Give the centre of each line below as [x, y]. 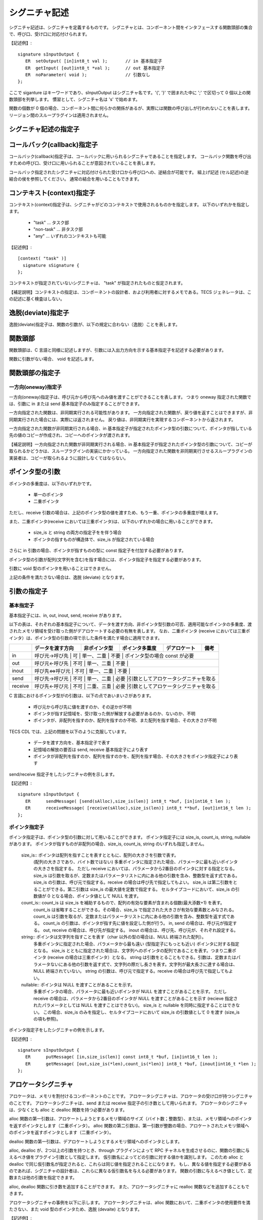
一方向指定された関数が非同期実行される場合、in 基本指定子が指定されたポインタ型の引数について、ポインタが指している [131, 428]
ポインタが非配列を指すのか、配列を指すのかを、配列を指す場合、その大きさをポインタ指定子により [133, 756]
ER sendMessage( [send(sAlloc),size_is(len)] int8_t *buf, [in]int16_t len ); [128, 801]
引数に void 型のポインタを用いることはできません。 [61, 569]
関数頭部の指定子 [35, 373]
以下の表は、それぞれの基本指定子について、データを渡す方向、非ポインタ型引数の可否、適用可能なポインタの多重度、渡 [130, 624]
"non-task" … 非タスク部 [58, 229]
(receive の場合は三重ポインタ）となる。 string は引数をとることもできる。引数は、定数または [141, 957]
